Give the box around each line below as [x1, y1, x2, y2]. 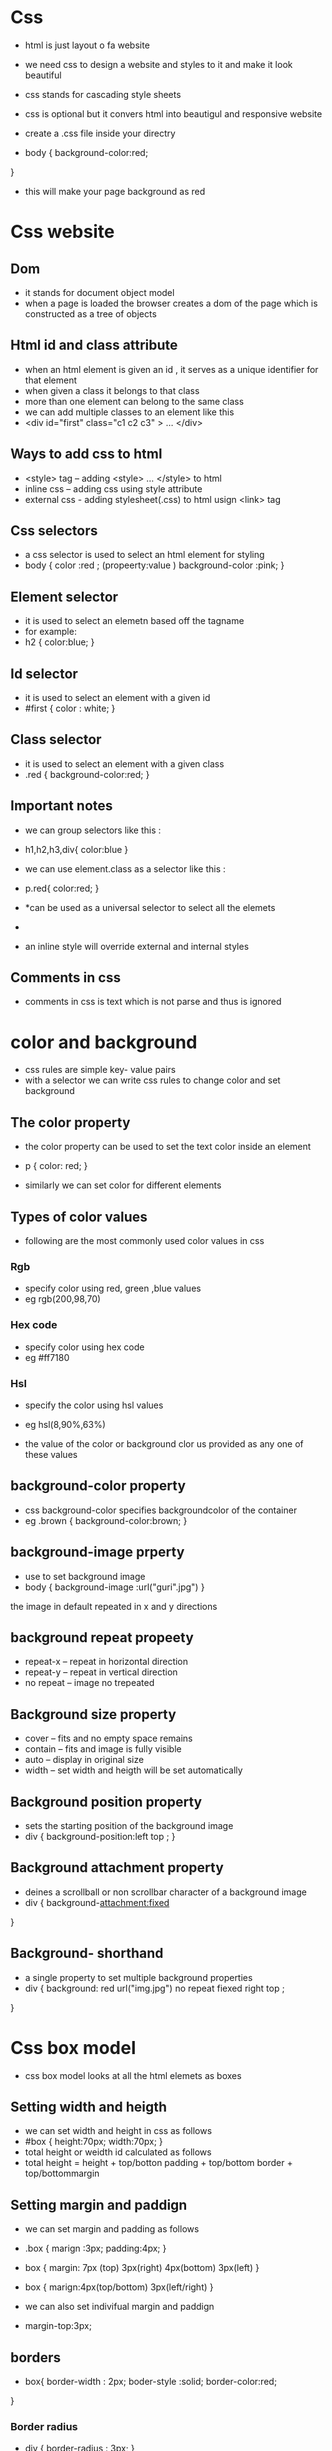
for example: [24, 626, 77, 638]
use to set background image [24, 1570, 146, 1582]
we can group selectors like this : [24, 824, 162, 836]
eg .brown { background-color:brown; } [24, 1514, 188, 1526]
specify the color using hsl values [24, 1399, 164, 1411]
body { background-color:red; [24, 146, 149, 158]
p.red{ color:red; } [24, 882, 100, 894]
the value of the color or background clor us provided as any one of [24, 1437, 304, 1450]
